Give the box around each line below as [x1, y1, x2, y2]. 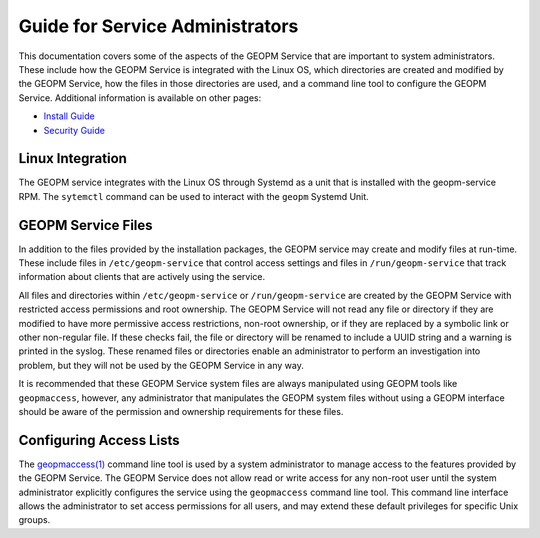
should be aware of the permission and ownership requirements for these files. [18, 406, 344, 417]
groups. [18, 514, 51, 526]
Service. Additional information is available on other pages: [18, 91, 262, 104]
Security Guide [43, 124, 105, 136]
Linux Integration [18, 150, 127, 167]
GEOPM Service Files [18, 216, 154, 234]
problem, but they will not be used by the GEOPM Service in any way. [18, 359, 304, 371]
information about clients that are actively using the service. [18, 271, 266, 283]
